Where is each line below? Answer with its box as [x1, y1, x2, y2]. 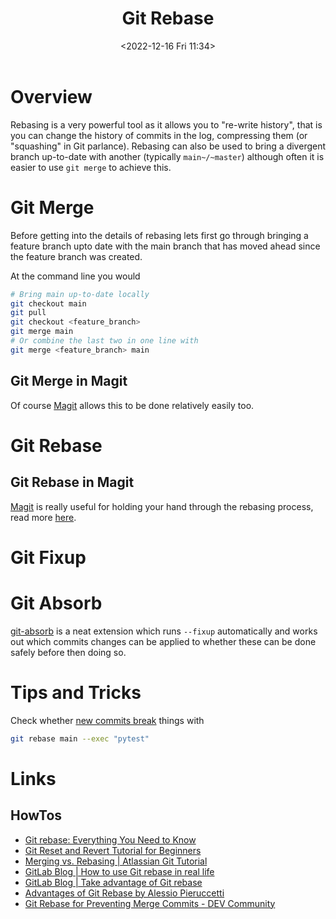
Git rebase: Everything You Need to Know [24, 833, 197, 846]
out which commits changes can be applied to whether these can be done [10, 635, 317, 647]
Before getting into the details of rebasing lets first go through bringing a [10, 229, 309, 241]
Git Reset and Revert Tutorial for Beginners [24, 844, 202, 856]
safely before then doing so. [10, 646, 127, 658]
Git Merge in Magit [10, 373, 128, 390]
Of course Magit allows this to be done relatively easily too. [10, 399, 255, 411]
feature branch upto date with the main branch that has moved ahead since [10, 240, 321, 252]
